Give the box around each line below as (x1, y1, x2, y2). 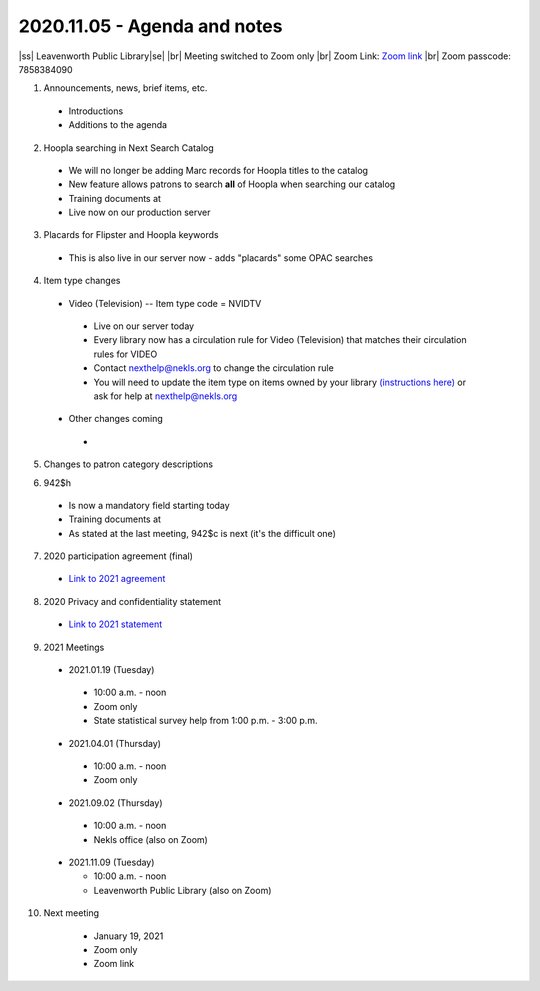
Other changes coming (68, 413, 164, 425)
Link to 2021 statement (68, 618, 163, 630)
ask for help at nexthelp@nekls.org (93, 390, 238, 402)
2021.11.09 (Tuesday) (68, 856, 155, 868)
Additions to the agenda (68, 119, 168, 131)
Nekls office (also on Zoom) (93, 833, 209, 845)
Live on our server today (93, 320, 195, 332)
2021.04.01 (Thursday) (68, 737, 162, 749)
